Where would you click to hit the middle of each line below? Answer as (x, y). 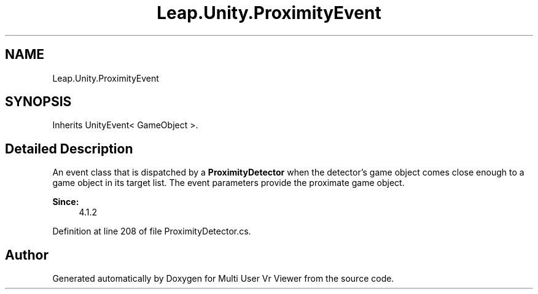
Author (27, 255)
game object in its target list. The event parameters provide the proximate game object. (228, 183)
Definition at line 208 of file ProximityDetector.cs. (152, 231)
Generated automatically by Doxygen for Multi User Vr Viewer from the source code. (223, 279)
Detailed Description (69, 149)
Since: (66, 202)
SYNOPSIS (38, 102)
